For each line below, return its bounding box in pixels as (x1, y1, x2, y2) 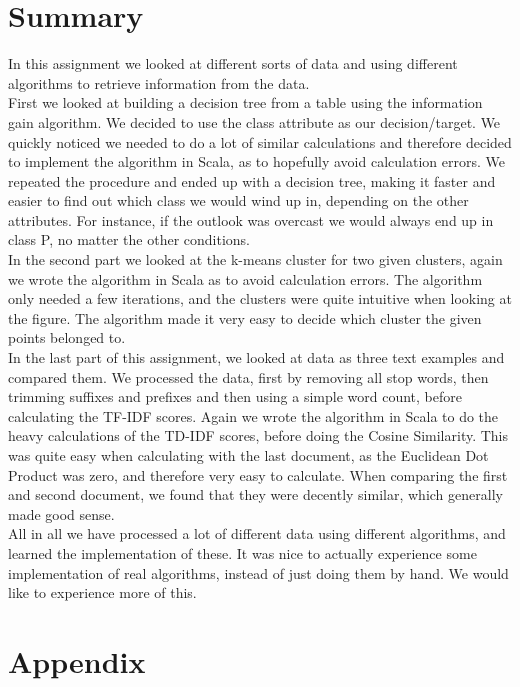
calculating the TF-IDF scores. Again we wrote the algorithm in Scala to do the (8, 405, 499, 426)
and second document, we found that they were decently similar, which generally (8, 484, 503, 505)
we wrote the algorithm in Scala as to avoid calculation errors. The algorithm (8, 268, 483, 289)
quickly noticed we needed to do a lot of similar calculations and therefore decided (8, 131, 512, 152)
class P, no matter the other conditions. (8, 229, 251, 250)
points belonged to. (8, 327, 126, 348)
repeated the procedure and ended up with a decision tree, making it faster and (8, 170, 496, 191)
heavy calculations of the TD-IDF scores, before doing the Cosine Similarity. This (8, 425, 509, 446)
